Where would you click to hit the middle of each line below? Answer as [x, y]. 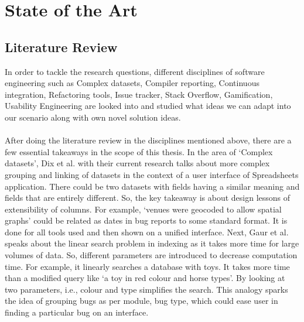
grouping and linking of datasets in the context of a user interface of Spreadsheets [152, 174]
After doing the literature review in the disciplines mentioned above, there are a [148, 140]
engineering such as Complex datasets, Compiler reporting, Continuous [132, 83]
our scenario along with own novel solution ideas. [93, 117]
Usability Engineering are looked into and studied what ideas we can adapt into [148, 106]
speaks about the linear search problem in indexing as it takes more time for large [152, 243]
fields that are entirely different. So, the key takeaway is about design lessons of [148, 198]
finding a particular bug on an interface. [77, 312]
